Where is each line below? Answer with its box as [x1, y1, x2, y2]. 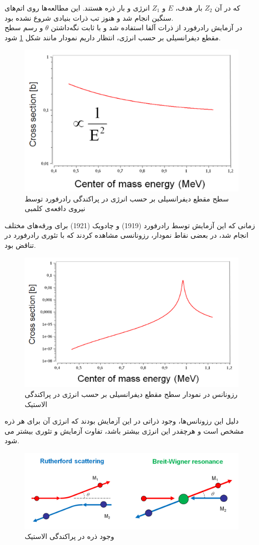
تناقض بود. [5, 239, 36, 250]
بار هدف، [175, 3, 203, 13]
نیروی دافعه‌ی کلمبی [25, 203, 86, 214]
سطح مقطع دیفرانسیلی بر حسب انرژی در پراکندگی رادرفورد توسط [25, 193, 229, 203]
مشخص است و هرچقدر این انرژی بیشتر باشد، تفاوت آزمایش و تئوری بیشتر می [5, 425, 244, 436]
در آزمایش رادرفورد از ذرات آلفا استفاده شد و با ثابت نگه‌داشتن [51, 22, 242, 33]
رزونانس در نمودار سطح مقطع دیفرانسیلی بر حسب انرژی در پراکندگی [25, 389, 238, 399]
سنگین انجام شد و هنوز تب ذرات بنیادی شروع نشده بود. [5, 12, 173, 23]
